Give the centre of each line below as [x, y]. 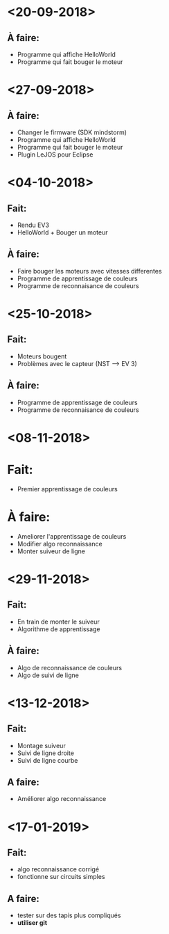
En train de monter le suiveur [59, 622]
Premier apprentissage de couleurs [67, 489]
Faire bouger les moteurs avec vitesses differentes [89, 271]
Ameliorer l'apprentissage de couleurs [72, 536]
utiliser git [32, 923]
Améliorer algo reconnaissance [62, 799]
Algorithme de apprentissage [59, 629]
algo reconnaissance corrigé [58, 869]
